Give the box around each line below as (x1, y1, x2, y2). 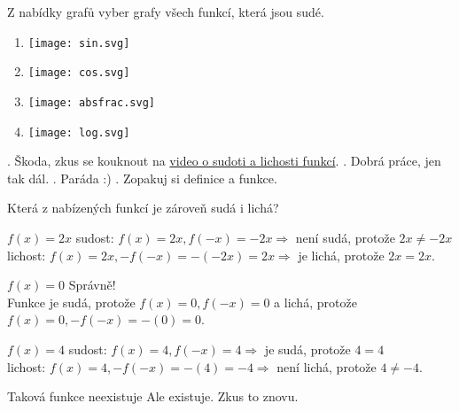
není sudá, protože (295, 229, 395, 246)
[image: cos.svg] (27, 66, 130, 80)
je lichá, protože (298, 245, 385, 264)
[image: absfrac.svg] (27, 96, 155, 109)
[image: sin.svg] (27, 36, 130, 50)
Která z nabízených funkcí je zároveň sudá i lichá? (7, 198, 279, 217)
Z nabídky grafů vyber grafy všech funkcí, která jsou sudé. (7, 3, 324, 20)
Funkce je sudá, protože (7, 292, 136, 311)
